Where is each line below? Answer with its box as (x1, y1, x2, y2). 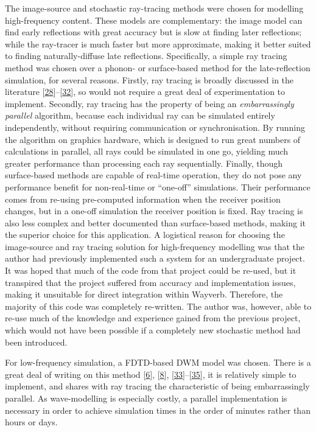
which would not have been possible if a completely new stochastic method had (5, 324, 301, 336)
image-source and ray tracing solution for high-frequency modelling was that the (5, 240, 304, 253)
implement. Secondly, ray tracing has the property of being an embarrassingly (5, 97, 294, 110)
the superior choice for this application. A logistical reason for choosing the (5, 228, 285, 241)
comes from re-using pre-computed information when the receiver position (5, 192, 281, 205)
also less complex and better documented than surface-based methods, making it (5, 216, 306, 229)
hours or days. (5, 416, 58, 428)
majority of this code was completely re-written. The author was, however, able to (5, 299, 312, 312)
